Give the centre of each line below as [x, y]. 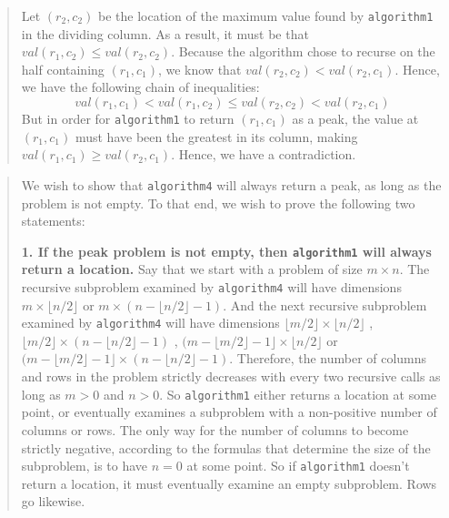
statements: [53, 221]
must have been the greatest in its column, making [216, 136]
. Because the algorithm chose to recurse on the [303, 51]
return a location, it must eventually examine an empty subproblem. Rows [229, 483]
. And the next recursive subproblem [325, 305]
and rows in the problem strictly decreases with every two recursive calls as [231, 376]
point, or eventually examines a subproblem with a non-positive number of [229, 412]
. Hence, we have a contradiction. [264, 154]
